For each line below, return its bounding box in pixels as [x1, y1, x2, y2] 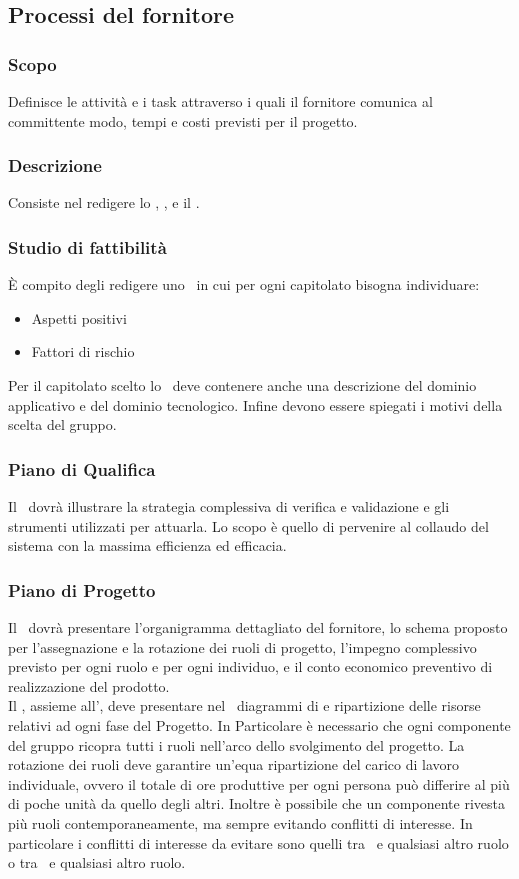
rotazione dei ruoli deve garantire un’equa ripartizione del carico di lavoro [8, 754, 460, 775]
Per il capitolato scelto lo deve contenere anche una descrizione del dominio [8, 375, 477, 395]
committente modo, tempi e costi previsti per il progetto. [8, 110, 358, 131]
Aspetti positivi [31, 307, 127, 328]
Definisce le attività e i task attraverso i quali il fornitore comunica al [8, 91, 433, 111]
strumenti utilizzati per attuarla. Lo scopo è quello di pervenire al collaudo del [8, 515, 489, 536]
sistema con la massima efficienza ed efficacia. [8, 535, 287, 556]
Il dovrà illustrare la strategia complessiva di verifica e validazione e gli [8, 496, 450, 516]
